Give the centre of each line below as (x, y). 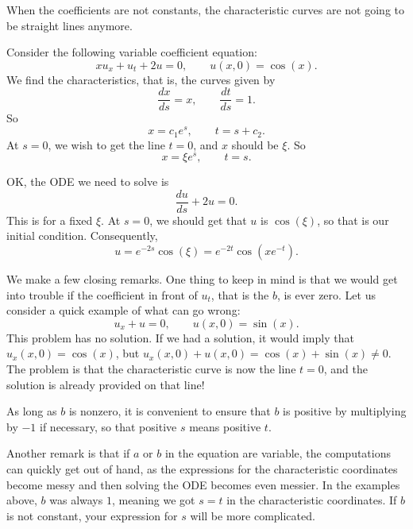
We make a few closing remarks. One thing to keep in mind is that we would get (202, 279)
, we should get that (198, 220)
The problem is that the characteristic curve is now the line (151, 369)
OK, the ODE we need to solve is (88, 181)
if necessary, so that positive (108, 426)
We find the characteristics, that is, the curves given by (141, 79)
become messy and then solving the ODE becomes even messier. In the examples (203, 484)
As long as (32, 411)
